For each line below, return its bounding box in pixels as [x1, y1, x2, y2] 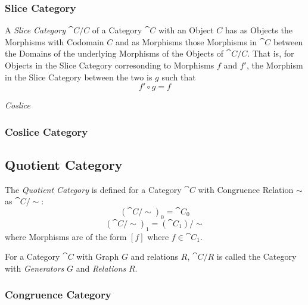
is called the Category [216, 250, 297, 263]
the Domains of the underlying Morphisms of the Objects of [5, 47, 223, 60]
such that [161, 70, 196, 83]
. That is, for [247, 47, 294, 60]
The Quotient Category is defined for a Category [5, 183, 182, 195]
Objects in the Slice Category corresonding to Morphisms [5, 59, 214, 71]
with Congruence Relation [198, 183, 294, 195]
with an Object [158, 24, 214, 36]
